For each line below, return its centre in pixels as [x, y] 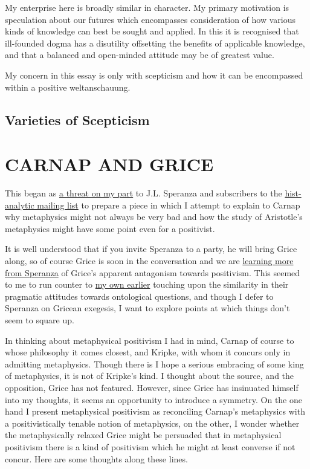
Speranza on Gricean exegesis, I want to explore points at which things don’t [147, 308]
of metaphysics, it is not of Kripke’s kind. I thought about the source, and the [150, 376]
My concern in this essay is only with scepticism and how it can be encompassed [154, 75]
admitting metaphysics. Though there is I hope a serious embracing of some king [154, 364]
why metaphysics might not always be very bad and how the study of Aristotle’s [154, 217]
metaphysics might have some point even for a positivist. [110, 228]
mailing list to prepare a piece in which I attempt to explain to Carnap [169, 205]
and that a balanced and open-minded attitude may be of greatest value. [140, 55]
